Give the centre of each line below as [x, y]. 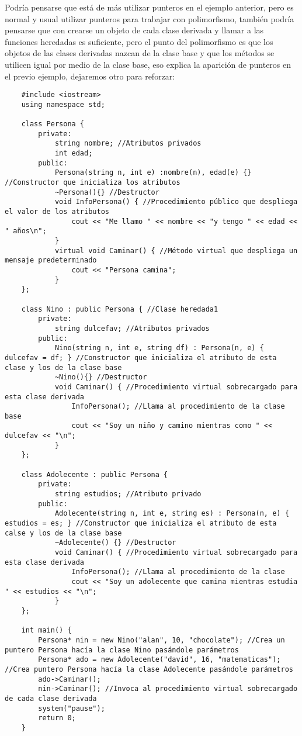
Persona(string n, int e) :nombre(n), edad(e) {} [153, 173]
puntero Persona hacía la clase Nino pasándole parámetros [122, 650]
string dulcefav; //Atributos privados [132, 328]
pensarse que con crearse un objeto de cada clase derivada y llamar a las [134, 30]
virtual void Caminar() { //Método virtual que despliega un [176, 250]
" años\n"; [26, 231]
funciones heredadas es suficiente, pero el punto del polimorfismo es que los [139, 41]
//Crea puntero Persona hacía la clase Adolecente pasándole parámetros [149, 669]
